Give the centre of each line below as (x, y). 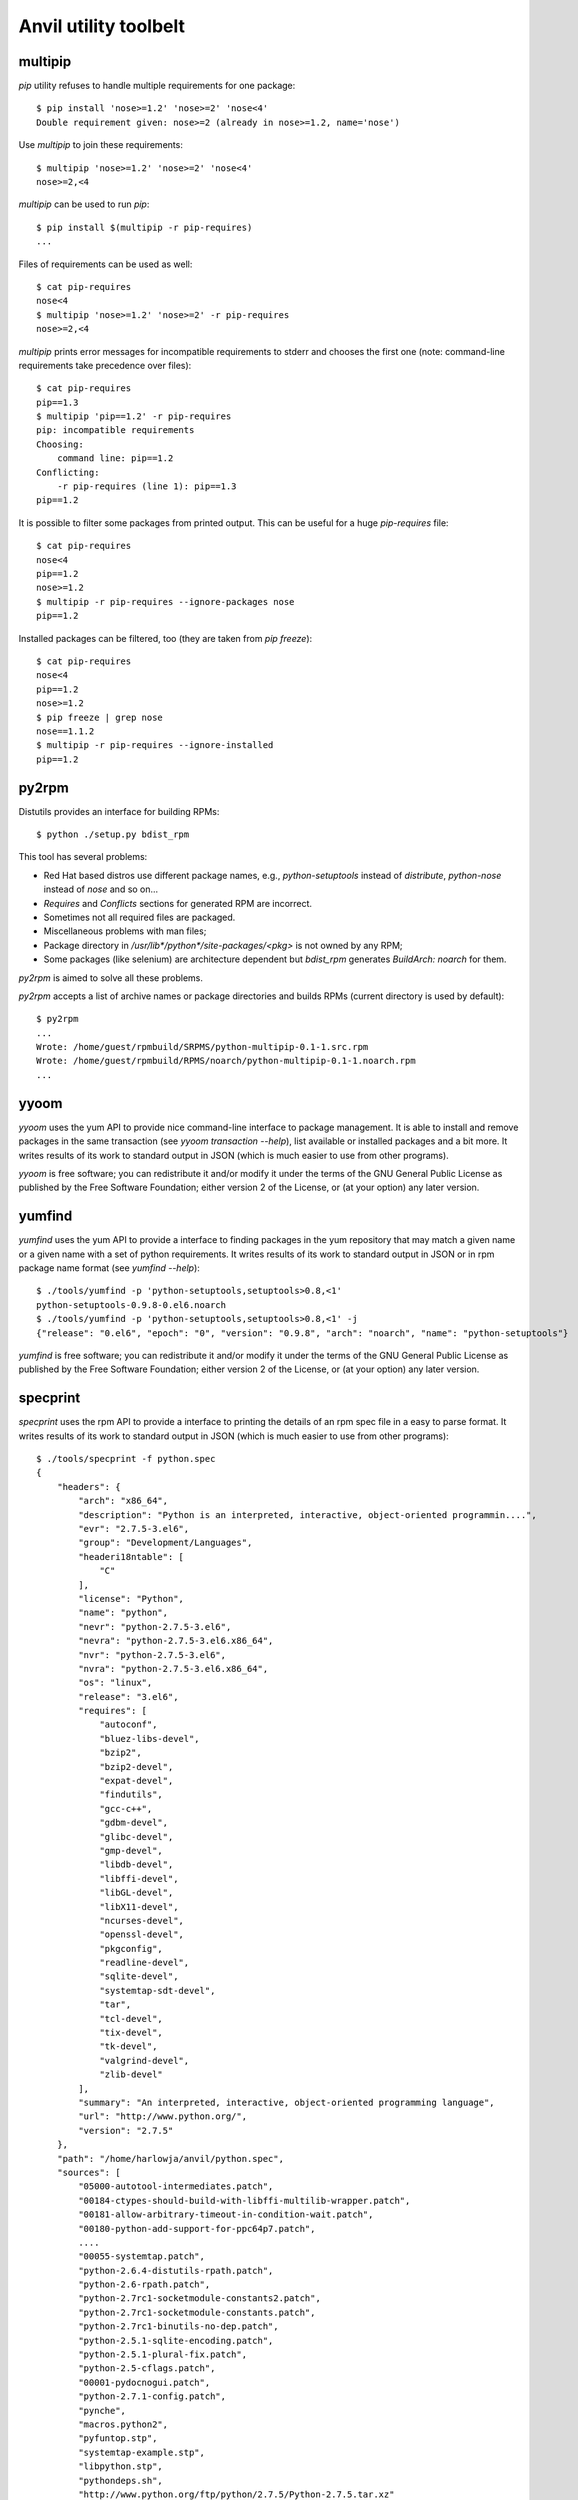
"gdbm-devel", (134, 1823)
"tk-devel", (128, 2046)
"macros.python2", (123, 2424)
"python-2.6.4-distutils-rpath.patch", (176, 2270)
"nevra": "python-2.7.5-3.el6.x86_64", (176, 1641)
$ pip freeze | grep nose (100, 717)
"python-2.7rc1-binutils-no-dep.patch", (178, 2326)
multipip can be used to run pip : (84, 204)
